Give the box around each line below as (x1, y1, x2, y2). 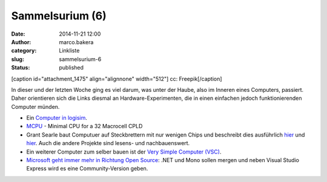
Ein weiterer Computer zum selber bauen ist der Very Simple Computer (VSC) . (26, 148, 222, 155)
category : (11, 47, 37, 54)
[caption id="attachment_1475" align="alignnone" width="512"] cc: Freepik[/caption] (11, 75, 222, 82)
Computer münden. (11, 103, 60, 110)
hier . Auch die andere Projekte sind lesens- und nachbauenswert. (26, 140, 190, 147)
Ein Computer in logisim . (26, 114, 88, 122)
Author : (11, 38, 31, 45)
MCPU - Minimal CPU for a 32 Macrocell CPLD (26, 123, 143, 130)
